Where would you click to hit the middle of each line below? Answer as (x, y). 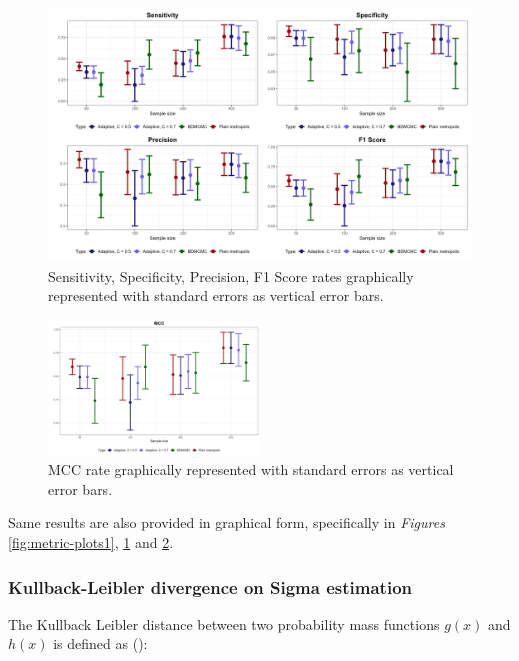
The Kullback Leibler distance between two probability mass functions (224, 623)
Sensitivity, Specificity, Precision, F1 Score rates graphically (231, 275)
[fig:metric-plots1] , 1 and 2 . (91, 541)
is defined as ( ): (100, 643)
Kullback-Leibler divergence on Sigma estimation (210, 586)
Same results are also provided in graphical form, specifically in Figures (226, 522)
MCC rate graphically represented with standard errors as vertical (251, 469)
